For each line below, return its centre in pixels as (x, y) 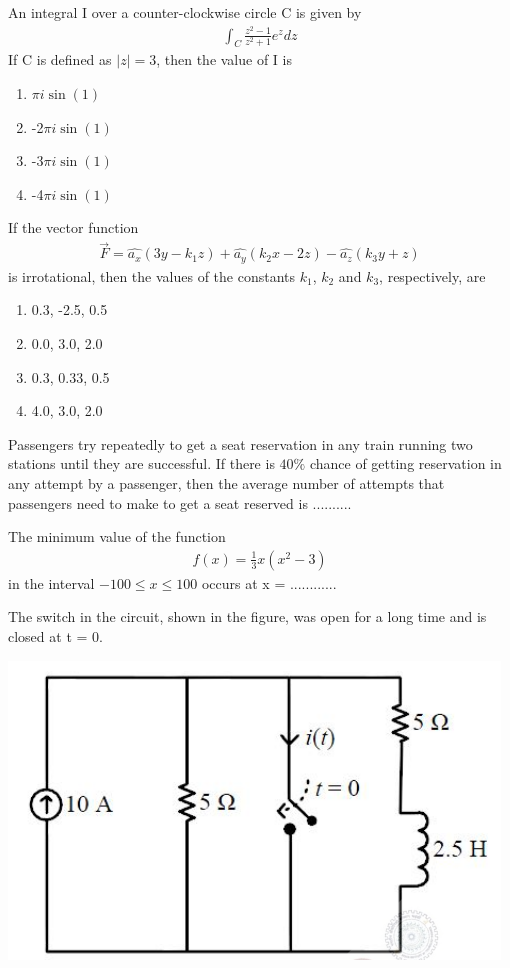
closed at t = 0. (55, 635)
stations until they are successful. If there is (141, 463)
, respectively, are (432, 275)
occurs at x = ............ (269, 582)
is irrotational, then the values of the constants (151, 275)
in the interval (51, 582)
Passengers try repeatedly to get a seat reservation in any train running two (240, 443)
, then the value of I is (224, 59)
